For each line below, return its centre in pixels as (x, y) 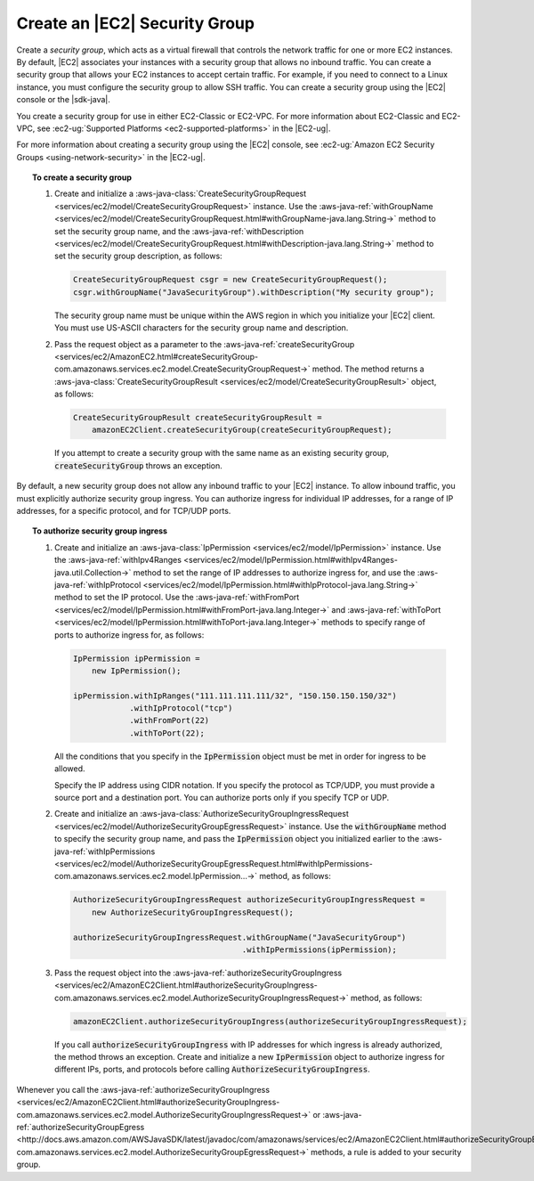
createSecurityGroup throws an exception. (138, 465)
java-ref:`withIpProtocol (98, 584)
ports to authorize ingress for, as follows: (129, 635)
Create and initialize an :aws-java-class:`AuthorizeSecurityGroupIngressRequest (202, 814)
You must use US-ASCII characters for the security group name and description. (202, 328)
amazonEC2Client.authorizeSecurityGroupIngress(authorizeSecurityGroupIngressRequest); (270, 1021)
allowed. (70, 769)
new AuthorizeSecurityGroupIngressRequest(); (193, 912)
